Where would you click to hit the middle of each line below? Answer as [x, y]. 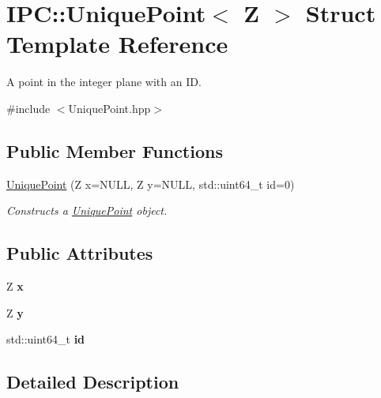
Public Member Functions [115, 150]
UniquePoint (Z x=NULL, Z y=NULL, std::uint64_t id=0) [151, 184]
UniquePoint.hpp [109, 108]
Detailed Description [93, 382]
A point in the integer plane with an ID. [104, 82]
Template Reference [117, 44]
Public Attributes [80, 253]
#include [28, 108]
